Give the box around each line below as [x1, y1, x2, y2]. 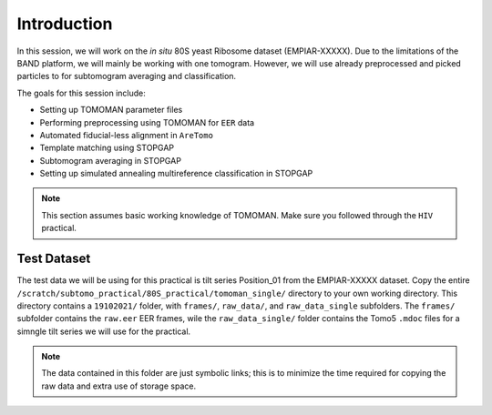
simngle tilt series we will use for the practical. [16, 326, 191, 337]
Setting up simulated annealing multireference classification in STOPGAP [39, 168, 313, 179]
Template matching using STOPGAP [39, 142, 175, 154]
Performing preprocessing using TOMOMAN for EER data [39, 116, 255, 127]
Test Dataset [16, 251, 91, 267]
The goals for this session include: [16, 87, 146, 98]
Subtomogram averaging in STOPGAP [39, 155, 182, 166]
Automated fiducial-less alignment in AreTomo [39, 129, 214, 140]
